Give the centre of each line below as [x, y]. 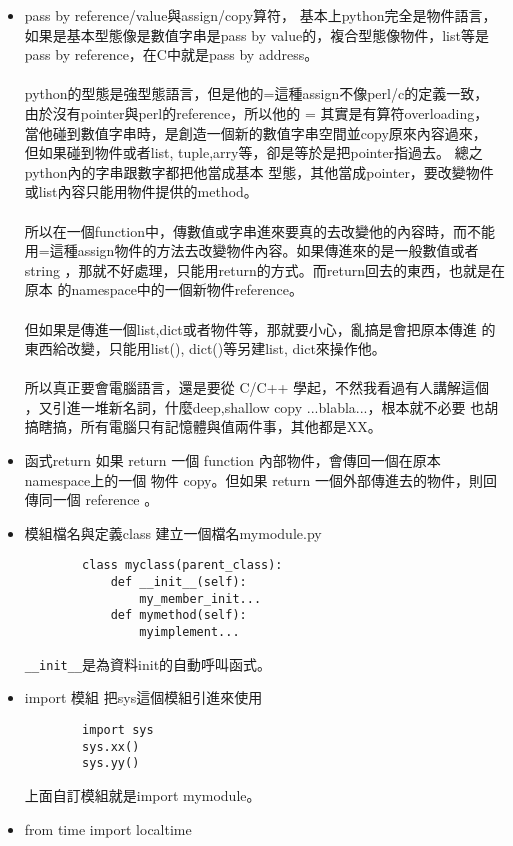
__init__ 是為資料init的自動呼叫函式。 [148, 663]
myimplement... [189, 632]
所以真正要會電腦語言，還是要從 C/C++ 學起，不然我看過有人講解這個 [257, 387]
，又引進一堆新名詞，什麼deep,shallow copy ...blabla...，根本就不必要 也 [254, 406]
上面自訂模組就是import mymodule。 [142, 794]
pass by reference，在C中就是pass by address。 [171, 54]
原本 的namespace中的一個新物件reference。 [163, 289]
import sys [118, 729]
